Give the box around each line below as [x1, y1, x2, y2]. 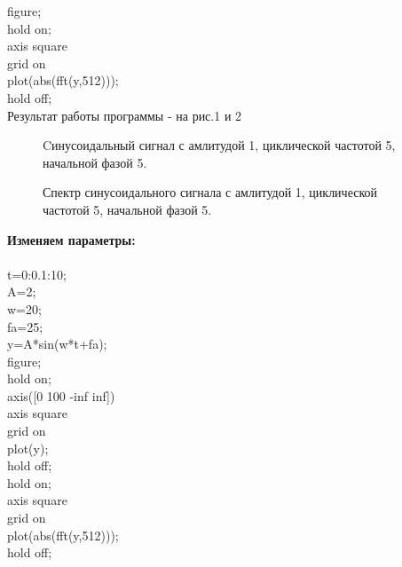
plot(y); [7, 438, 49, 457]
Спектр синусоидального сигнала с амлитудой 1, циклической [43, 183, 378, 201]
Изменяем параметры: [7, 230, 136, 248]
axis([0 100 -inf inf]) [7, 386, 115, 405]
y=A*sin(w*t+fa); [7, 335, 107, 353]
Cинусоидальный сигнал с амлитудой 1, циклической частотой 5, [43, 136, 396, 154]
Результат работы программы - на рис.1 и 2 [7, 106, 242, 124]
